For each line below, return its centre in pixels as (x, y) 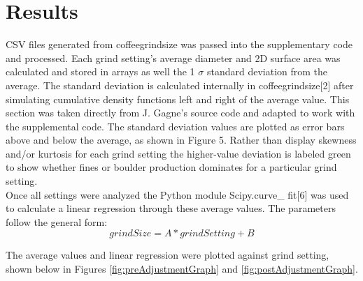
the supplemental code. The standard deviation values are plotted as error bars (175, 126)
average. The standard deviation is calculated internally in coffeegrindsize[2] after (180, 85)
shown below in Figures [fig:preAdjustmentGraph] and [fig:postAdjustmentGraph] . (182, 269)
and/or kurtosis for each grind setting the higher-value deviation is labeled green (178, 153)
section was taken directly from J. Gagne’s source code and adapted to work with (180, 113)
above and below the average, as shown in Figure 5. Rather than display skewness (181, 140)
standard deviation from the (267, 71)
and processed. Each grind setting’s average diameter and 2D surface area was (173, 58)
